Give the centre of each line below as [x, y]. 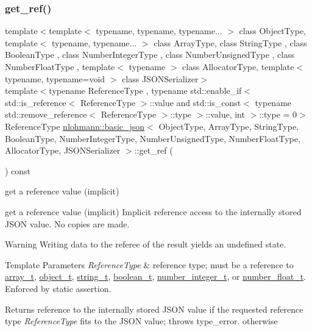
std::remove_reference [46, 114]
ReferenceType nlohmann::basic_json [75, 126]
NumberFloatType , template [60, 66]
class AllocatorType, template [238, 66]
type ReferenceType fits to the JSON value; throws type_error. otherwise [141, 321]
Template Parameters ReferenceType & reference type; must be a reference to [149, 264]
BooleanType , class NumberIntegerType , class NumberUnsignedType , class [150, 55]
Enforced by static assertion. [58, 288]
